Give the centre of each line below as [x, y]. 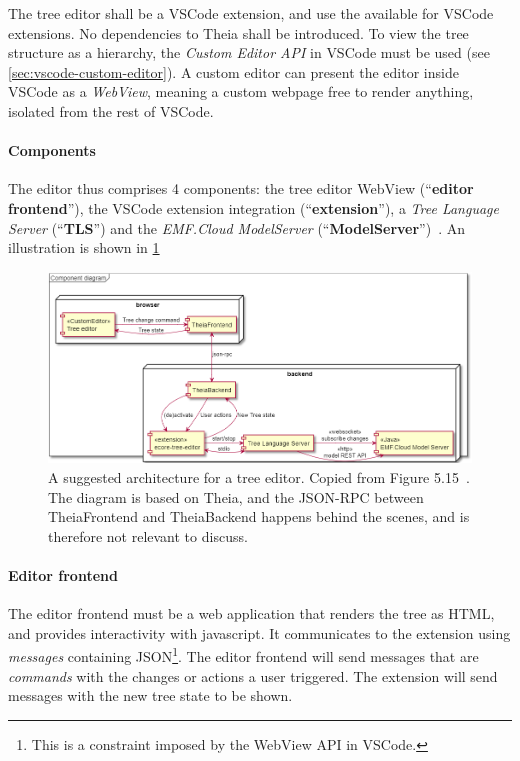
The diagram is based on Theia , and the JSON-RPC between [236, 496]
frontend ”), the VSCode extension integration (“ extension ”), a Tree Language [253, 207]
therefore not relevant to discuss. [148, 535]
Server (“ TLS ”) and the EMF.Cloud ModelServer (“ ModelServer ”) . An [236, 227]
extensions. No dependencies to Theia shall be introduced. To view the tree [238, 32]
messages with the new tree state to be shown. [150, 695]
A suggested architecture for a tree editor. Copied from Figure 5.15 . [259, 477]
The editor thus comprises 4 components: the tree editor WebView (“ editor [241, 188]
